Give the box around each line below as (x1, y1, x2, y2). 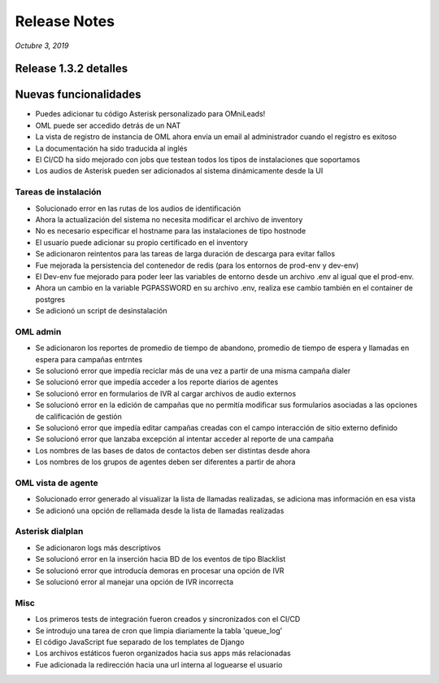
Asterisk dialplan (15, 526, 84, 537)
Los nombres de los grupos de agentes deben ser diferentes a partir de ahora (35, 457, 296, 467)
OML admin (15, 326, 62, 337)
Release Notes (15, 12, 115, 30)
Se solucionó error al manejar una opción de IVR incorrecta (35, 576, 234, 586)
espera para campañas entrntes (35, 354, 143, 364)
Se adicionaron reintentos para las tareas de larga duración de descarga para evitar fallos (35, 249, 336, 259)
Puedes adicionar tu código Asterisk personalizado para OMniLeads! (35, 109, 266, 119)
